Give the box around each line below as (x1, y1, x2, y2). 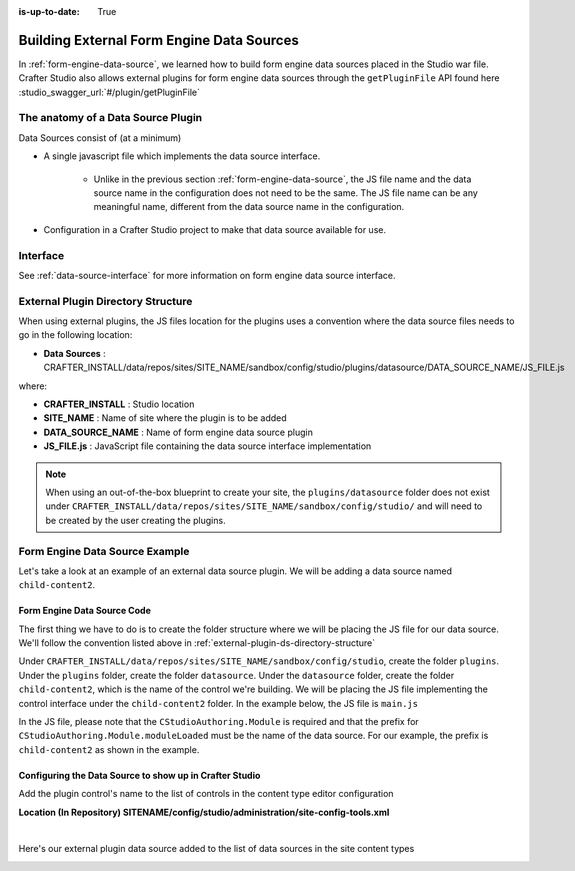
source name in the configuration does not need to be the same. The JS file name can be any (93, 187, 479, 199)
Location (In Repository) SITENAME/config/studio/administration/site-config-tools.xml (18, 806, 390, 818)
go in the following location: (18, 329, 133, 341)
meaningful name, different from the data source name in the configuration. (93, 201, 405, 213)
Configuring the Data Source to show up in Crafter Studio (18, 769, 261, 781)
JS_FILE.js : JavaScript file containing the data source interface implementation (43, 440, 372, 452)
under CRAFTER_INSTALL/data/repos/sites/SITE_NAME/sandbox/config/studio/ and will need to (45, 500, 483, 512)
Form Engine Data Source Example (18, 544, 190, 558)
